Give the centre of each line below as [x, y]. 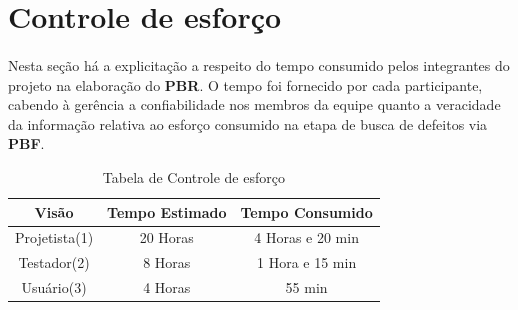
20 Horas [166, 237]
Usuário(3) [54, 287]
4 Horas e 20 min [306, 237]
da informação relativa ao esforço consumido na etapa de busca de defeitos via [248, 123]
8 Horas [167, 262]
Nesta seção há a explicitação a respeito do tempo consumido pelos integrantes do [259, 64]
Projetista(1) [54, 237]
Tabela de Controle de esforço [193, 176]
